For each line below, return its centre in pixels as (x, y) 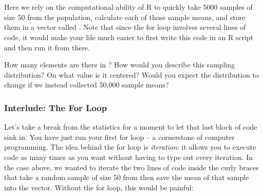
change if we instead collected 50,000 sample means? (87, 85)
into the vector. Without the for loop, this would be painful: (99, 187)
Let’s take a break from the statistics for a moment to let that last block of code (131, 127)
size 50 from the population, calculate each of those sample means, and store (125, 17)
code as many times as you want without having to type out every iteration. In (129, 157)
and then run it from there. (47, 47)
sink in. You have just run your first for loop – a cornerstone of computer (119, 137)
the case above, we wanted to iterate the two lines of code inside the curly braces (131, 167)
